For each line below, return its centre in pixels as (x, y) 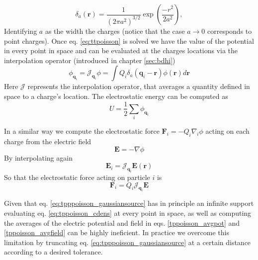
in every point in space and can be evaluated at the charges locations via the (121, 50)
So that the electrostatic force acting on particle (77, 177)
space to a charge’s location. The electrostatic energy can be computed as (116, 96)
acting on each (227, 131)
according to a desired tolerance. (53, 252)
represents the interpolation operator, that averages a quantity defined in (139, 86)
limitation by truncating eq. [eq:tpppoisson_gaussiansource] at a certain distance (128, 242)
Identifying (21, 31)
